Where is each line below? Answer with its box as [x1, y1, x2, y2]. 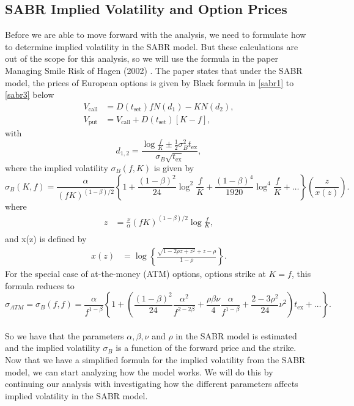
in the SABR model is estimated [175, 329, 297, 342]
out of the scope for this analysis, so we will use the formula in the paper [5, 52, 279, 65]
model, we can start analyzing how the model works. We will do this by [5, 365, 273, 378]
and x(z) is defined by [5, 232, 87, 245]
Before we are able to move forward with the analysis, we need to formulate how [5, 28, 306, 41]
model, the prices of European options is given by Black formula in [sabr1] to [5, 76, 294, 89]
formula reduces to [5, 279, 75, 292]
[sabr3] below [5, 88, 54, 101]
